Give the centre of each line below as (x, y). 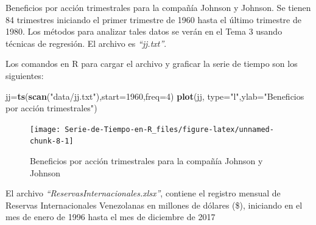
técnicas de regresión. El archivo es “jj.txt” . (86, 43)
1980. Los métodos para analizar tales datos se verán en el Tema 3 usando (144, 31)
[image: (45, 129)
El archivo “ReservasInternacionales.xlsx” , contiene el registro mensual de (143, 193)
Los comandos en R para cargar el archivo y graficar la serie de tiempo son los (152, 64)
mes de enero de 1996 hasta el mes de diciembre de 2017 (111, 217)
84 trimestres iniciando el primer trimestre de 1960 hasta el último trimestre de (153, 19)
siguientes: (25, 75)
